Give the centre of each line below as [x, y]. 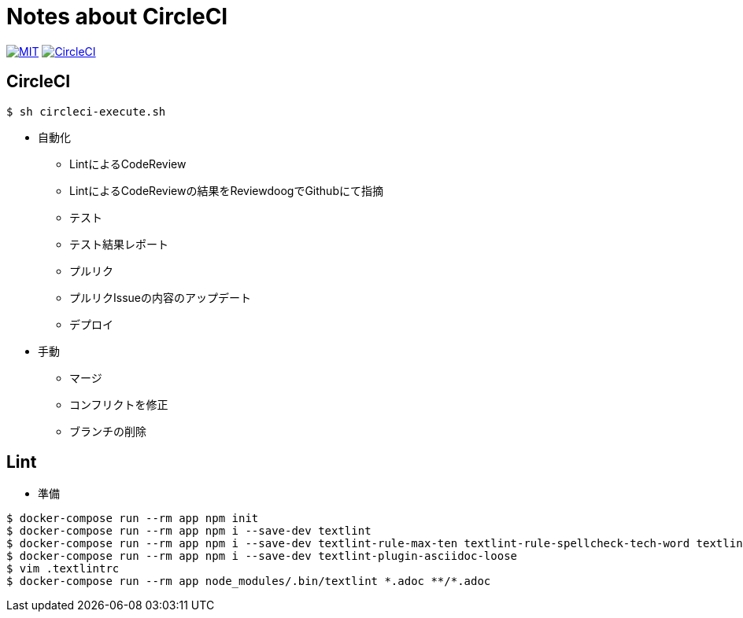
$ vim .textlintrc [63, 569]
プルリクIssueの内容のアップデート [160, 297]
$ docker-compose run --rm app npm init [133, 519]
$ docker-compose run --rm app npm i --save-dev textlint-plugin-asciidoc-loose [262, 556]
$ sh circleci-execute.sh [86, 111]
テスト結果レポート [119, 244]
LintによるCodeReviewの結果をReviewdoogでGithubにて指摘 [226, 190]
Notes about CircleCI [117, 17]
